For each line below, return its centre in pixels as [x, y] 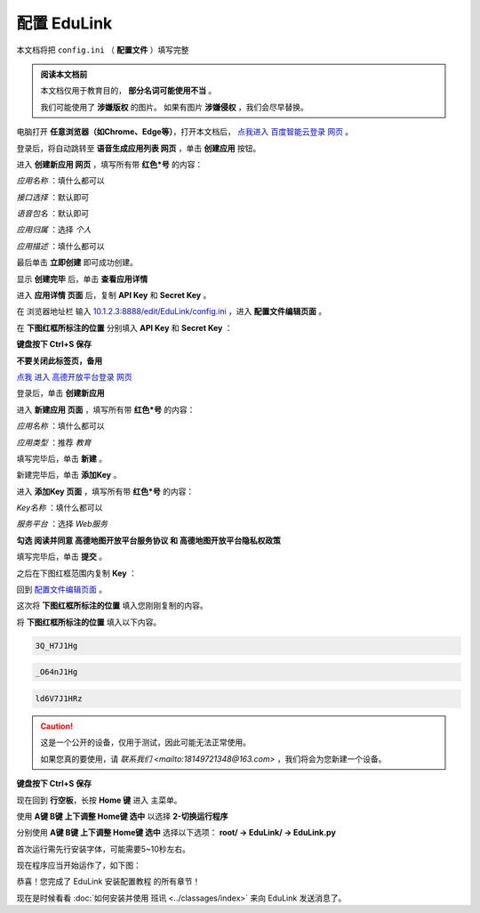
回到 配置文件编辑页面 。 [61, 590]
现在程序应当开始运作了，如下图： [79, 865]
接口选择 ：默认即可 [52, 197]
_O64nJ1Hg [56, 672]
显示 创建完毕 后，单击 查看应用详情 [82, 279]
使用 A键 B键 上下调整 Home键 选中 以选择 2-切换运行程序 [122, 816]
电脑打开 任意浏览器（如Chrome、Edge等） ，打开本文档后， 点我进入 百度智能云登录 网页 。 [185, 132]
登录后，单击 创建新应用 [60, 393]
